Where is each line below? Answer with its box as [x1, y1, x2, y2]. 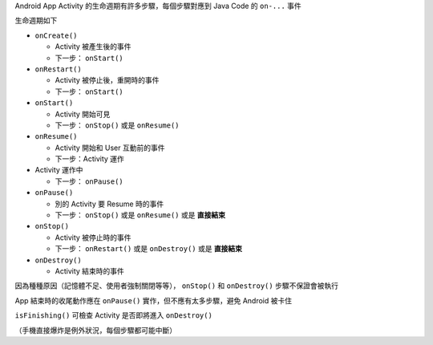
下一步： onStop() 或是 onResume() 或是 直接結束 [55, 210, 226, 220]
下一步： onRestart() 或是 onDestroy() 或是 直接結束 [55, 244, 243, 254]
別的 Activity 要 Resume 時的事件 [55, 199, 164, 209]
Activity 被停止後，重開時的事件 [55, 75, 160, 85]
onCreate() [34, 30, 78, 40]
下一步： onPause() [55, 177, 123, 186]
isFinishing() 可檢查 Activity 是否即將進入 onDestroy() [14, 310, 212, 320]
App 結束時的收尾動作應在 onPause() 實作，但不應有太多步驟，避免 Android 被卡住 [14, 295, 293, 305]
